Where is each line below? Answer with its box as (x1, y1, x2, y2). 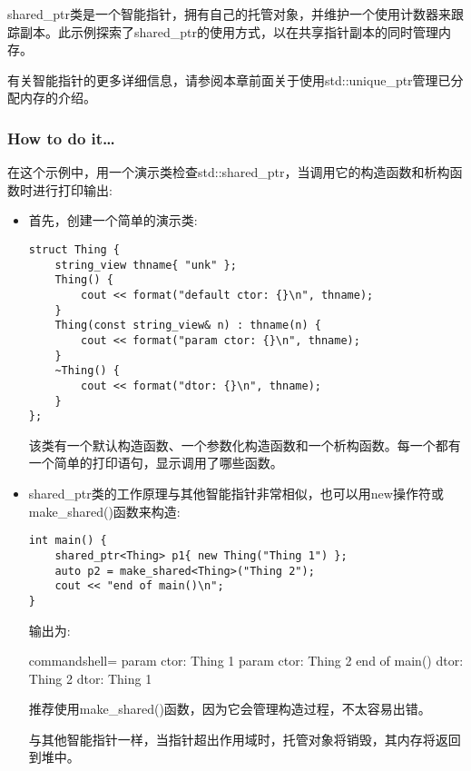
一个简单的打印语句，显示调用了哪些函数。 (28, 453, 283, 472)
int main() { (28, 534, 107, 548)
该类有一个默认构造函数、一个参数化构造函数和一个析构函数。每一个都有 (28, 435, 461, 454)
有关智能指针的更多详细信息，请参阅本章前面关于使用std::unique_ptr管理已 (7, 70, 451, 89)
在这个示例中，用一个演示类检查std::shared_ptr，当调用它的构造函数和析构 (7, 163, 450, 182)
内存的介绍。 (19, 88, 96, 107)
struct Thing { (28, 242, 121, 256)
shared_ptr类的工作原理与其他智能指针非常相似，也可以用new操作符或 (28, 484, 444, 503)
